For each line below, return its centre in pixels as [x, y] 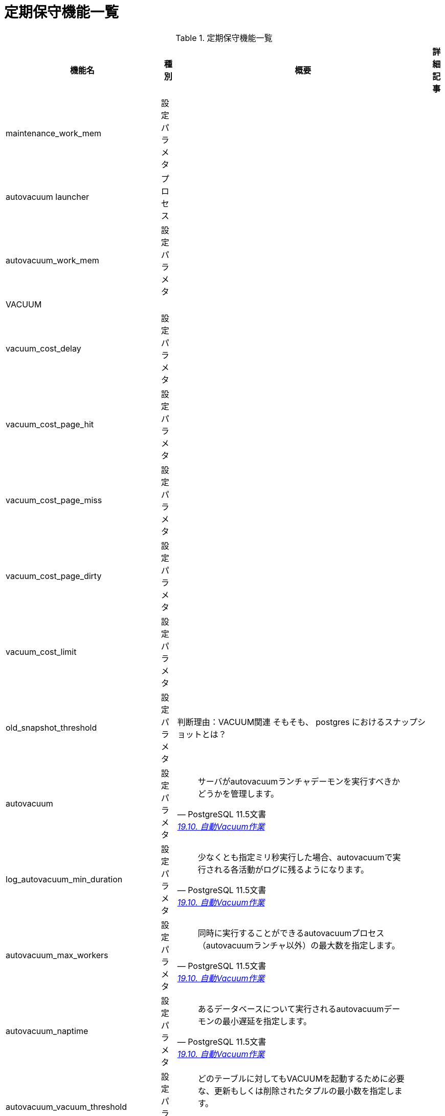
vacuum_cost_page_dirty [54, 576]
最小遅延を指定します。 [267, 1021]
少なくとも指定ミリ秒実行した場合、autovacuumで [295, 857]
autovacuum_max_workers [57, 955]
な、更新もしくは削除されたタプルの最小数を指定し [296, 1091]
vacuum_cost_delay [43, 348]
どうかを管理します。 [238, 793]
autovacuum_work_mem [52, 260]
